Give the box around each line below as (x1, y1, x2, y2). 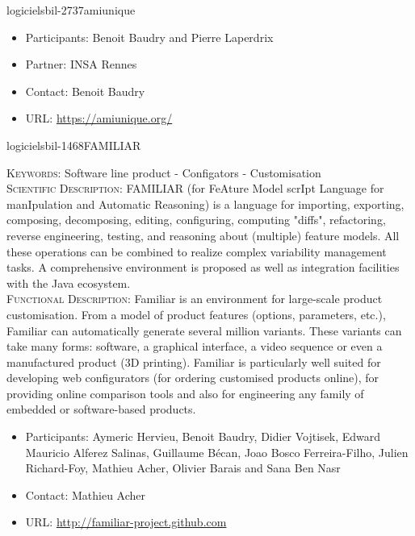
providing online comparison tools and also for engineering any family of (6, 384, 364, 401)
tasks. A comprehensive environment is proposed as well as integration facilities (6, 259, 400, 276)
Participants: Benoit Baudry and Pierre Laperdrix (25, 28, 274, 45)
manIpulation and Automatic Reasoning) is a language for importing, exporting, (6, 195, 405, 212)
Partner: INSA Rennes (25, 56, 137, 73)
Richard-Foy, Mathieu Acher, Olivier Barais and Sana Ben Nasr (25, 459, 341, 476)
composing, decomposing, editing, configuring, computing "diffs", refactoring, (6, 211, 386, 228)
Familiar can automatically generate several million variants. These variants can (6, 322, 402, 339)
